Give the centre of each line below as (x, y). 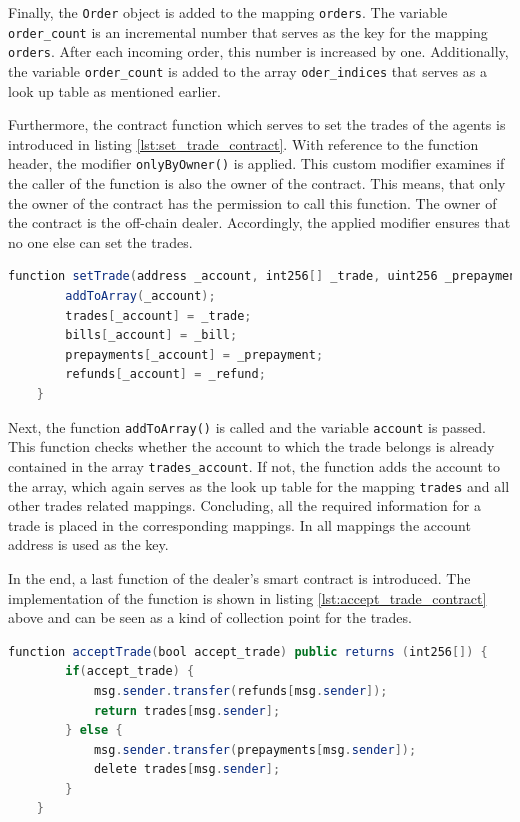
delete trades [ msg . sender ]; (187, 769)
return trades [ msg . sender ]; (187, 710)
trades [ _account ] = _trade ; (158, 315)
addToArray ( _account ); (140, 296)
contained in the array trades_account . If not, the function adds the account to (254, 465)
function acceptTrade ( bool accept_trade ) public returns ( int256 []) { (248, 651)
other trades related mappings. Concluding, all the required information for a (244, 505)
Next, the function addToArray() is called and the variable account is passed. (247, 426)
